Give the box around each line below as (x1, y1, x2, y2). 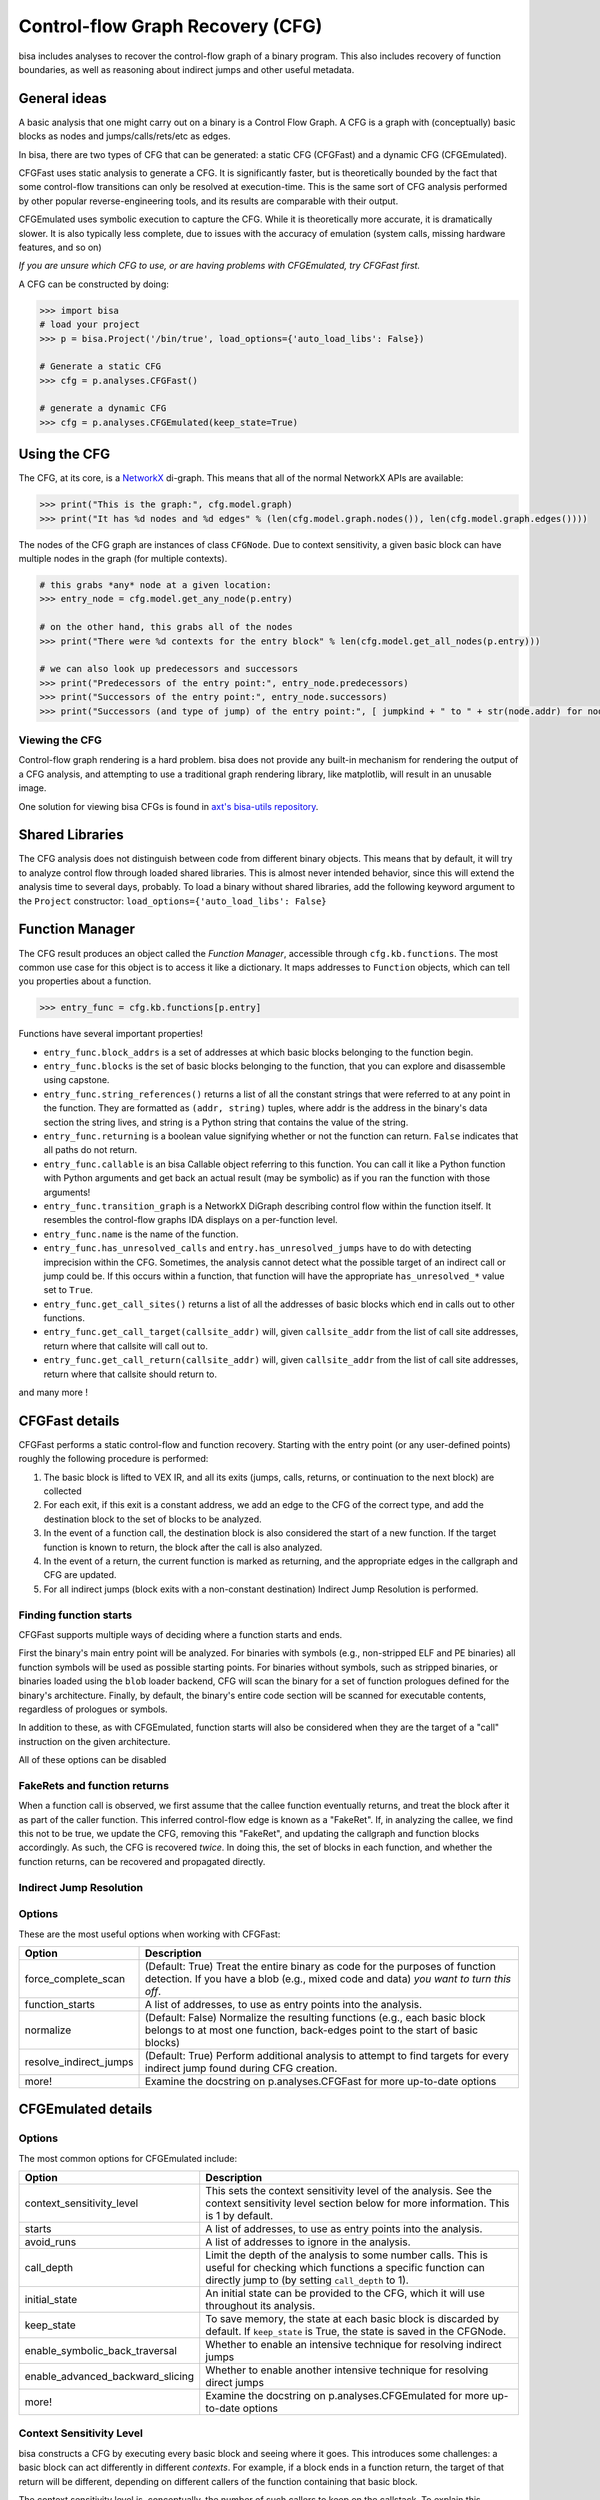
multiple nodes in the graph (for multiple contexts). (18, 553, 228, 565)
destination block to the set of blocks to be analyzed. (43, 1513, 262, 1525)
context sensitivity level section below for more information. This (205, 2196, 510, 2210)
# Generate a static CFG (39, 361, 162, 372)
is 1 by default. (205, 2209, 274, 2223)
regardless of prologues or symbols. (18, 1703, 169, 1715)
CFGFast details (18, 1412, 120, 1429)
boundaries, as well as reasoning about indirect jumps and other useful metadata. (18, 63, 355, 75)
